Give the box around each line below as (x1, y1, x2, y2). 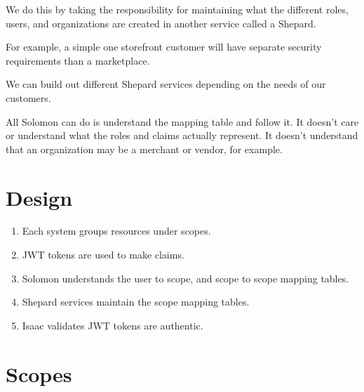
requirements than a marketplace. (6, 53, 150, 67)
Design (6, 183, 73, 211)
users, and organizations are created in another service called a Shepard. (6, 15, 316, 30)
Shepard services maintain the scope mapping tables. (22, 294, 250, 309)
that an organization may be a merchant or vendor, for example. (6, 141, 283, 156)
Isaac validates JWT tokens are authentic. (22, 318, 203, 332)
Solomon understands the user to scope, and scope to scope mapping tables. (22, 270, 349, 285)
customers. (6, 90, 51, 105)
